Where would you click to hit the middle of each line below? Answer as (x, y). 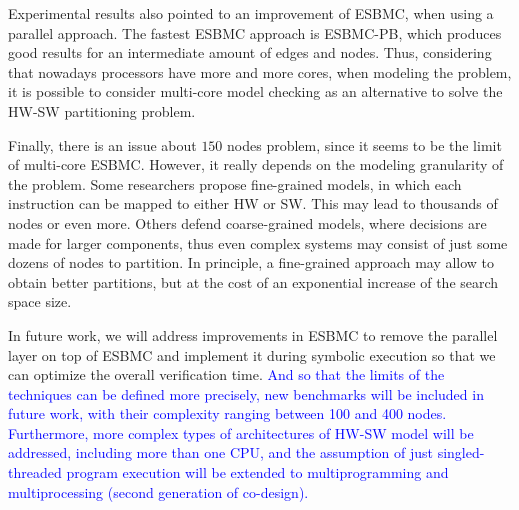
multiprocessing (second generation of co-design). (158, 491)
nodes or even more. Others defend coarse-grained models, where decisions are (247, 222)
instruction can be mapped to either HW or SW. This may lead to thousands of (253, 203)
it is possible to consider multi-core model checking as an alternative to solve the (255, 91)
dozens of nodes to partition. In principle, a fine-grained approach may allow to (251, 262)
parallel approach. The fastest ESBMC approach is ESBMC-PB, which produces (255, 32)
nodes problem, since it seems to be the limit (364, 144)
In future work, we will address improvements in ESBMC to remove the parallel (253, 334)
